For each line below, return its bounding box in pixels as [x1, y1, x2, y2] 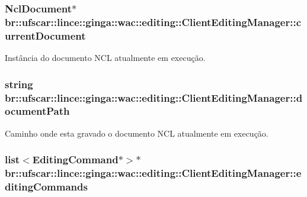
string [5, 76, 33, 91]
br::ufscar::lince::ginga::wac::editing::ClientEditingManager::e [5, 166, 302, 180]
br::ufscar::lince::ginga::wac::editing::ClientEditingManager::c [5, 14, 301, 29]
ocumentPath [5, 104, 70, 118]
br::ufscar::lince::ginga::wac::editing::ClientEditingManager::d [5, 90, 303, 105]
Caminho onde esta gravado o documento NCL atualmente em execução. [5, 127, 268, 139]
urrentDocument [5, 28, 86, 43]
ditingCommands [5, 179, 88, 194]
